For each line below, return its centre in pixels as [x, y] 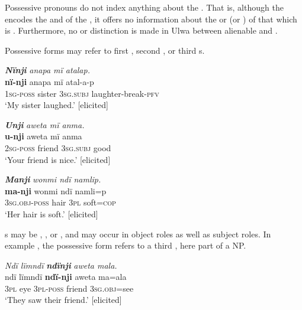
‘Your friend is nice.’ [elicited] [58, 159]
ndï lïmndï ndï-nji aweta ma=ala [66, 277]
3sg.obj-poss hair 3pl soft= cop [60, 202]
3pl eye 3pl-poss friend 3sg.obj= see [69, 288]
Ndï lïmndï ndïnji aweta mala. [61, 265]
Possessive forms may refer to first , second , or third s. [105, 50]
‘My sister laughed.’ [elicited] [57, 105]
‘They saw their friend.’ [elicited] [63, 300]
